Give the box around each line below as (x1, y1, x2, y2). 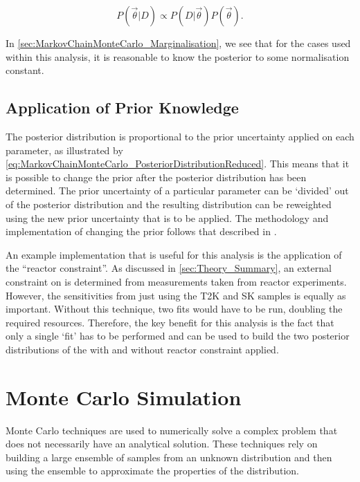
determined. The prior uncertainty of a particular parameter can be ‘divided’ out (6, 183, 349, 198)
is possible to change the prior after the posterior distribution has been (6, 169, 307, 184)
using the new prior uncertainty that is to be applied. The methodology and (6, 210, 329, 225)
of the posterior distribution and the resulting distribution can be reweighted (6, 196, 332, 211)
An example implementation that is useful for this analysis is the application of (6, 247, 342, 261)
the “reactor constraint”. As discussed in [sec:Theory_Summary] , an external (6, 261, 332, 275)
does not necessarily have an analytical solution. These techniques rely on (6, 436, 318, 451)
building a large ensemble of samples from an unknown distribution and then (6, 449, 332, 464)
